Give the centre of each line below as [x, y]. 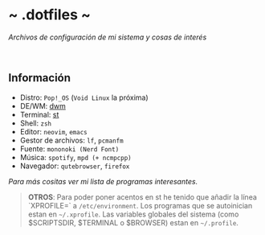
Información [39, 78]
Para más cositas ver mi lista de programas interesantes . [103, 181]
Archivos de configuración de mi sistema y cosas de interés [108, 37]
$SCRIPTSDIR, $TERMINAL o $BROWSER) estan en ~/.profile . [133, 222]
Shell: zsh [36, 123]
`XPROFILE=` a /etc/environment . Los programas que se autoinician [140, 205]
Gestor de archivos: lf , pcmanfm [71, 140]
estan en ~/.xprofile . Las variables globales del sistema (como [133, 214]
